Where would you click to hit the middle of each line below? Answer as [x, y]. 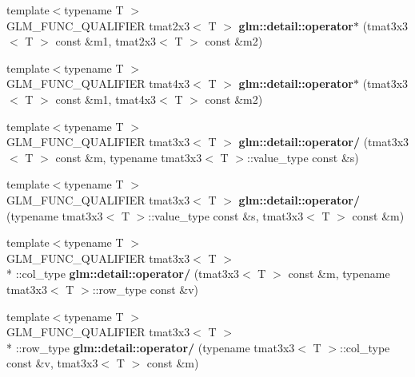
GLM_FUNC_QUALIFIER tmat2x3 [98, 25]
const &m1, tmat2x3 [106, 41]
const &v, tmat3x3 [52, 363]
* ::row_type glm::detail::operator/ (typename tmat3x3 [151, 347]
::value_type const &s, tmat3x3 [226, 215]
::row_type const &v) [146, 289]
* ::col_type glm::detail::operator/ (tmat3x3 [123, 274]
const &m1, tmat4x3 [106, 99]
